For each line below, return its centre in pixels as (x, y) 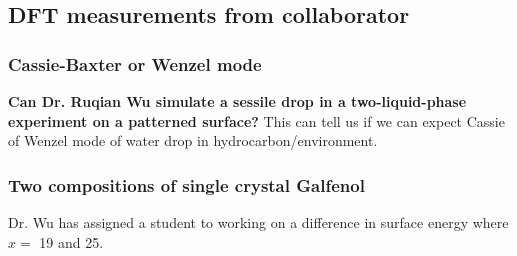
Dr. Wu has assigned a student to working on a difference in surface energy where (258, 222)
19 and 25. (71, 241)
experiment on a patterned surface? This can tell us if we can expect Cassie (256, 120)
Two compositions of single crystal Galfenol (186, 184)
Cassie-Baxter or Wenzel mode (135, 63)
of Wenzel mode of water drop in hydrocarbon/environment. (193, 140)
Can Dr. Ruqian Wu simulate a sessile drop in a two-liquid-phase (237, 101)
